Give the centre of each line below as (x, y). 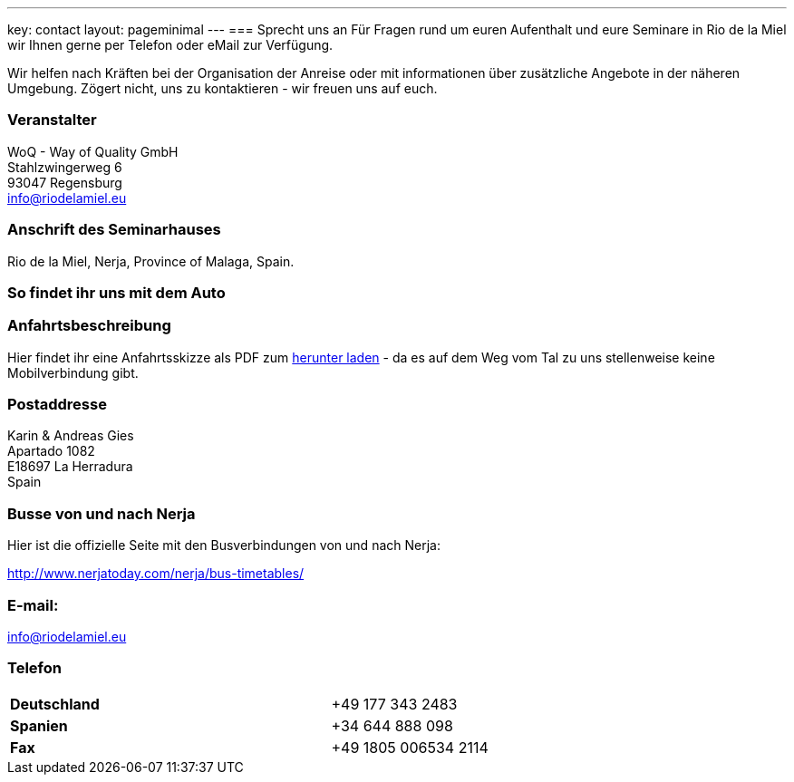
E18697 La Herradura (70, 467)
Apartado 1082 (51, 451)
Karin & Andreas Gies (71, 436)
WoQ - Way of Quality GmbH (93, 151)
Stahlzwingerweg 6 (65, 167)
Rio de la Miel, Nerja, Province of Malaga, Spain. (151, 261)
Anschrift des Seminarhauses (114, 230)
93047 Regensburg (65, 182)
